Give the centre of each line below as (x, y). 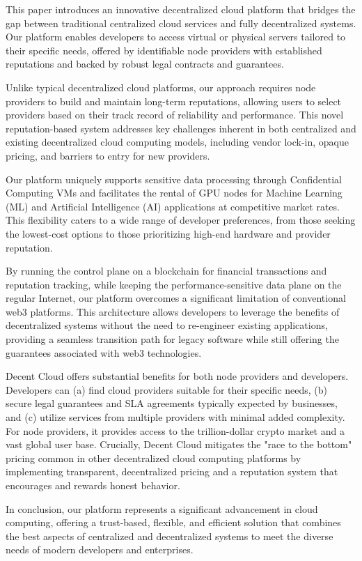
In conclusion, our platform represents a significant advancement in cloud (162, 508)
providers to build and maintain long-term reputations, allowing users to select (174, 101)
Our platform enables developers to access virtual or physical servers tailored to (176, 37)
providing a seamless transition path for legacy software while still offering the (172, 339)
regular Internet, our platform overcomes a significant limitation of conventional (176, 298)
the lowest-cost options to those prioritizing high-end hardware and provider (168, 233)
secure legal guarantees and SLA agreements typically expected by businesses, (172, 403)
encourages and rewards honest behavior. (93, 485)
